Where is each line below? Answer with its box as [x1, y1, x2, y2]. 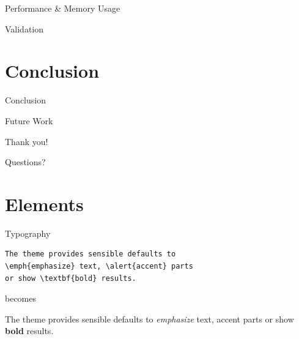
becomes [5, 292, 37, 305]
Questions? [5, 155, 46, 168]
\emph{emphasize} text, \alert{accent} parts [5, 262, 193, 270]
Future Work [5, 114, 53, 127]
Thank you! [5, 135, 48, 147]
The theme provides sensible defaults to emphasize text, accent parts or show [5, 312, 294, 325]
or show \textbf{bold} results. [5, 274, 136, 283]
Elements [5, 191, 84, 216]
